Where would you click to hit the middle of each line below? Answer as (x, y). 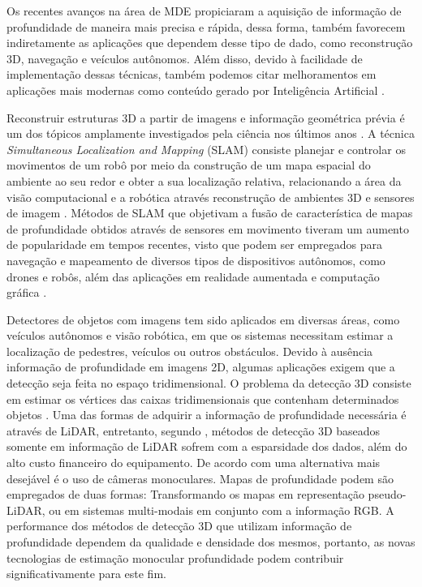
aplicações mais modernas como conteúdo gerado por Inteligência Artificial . (196, 90)
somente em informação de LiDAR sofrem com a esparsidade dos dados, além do (207, 446)
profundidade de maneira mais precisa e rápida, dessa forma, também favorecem (206, 26)
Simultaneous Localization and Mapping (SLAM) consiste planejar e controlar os (206, 149)
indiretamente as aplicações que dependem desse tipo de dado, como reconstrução (210, 43)
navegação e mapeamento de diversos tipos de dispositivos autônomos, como (196, 260)
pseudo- (387, 494)
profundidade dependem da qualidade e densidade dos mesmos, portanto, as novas (211, 542)
